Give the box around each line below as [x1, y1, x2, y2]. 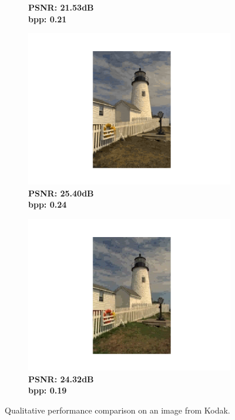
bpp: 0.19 [28, 384, 67, 396]
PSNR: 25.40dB [28, 186, 94, 199]
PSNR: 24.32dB [28, 372, 94, 385]
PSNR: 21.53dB [28, 1, 94, 13]
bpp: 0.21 [28, 12, 67, 25]
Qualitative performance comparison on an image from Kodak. [5, 404, 230, 416]
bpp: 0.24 [28, 198, 67, 211]
